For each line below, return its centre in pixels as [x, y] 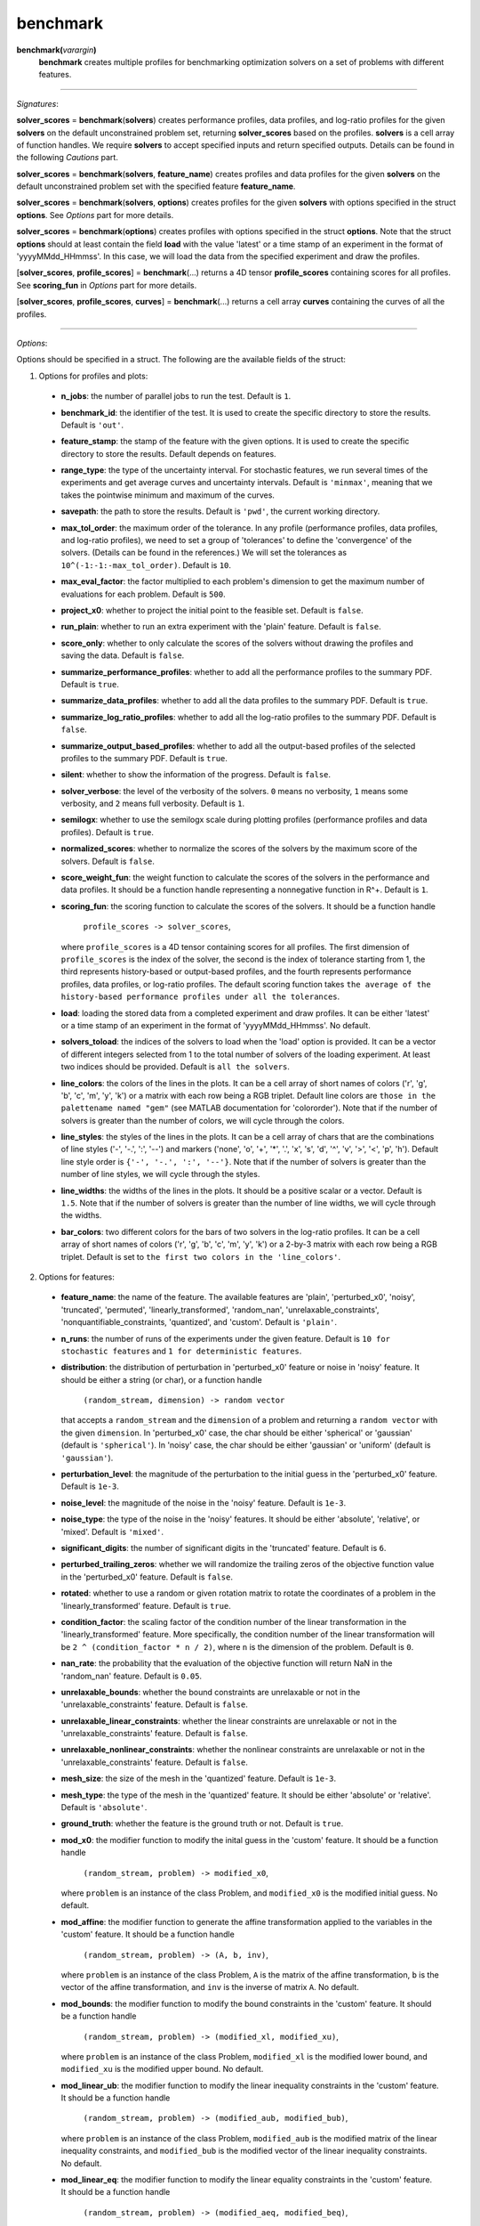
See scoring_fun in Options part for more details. [107, 285]
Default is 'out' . [92, 425]
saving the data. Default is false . [123, 655]
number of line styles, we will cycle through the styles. [160, 1174]
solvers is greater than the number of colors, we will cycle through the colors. [203, 1120]
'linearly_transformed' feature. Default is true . [146, 1605]
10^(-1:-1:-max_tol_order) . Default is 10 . [146, 565]
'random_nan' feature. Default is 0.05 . [132, 1676]
